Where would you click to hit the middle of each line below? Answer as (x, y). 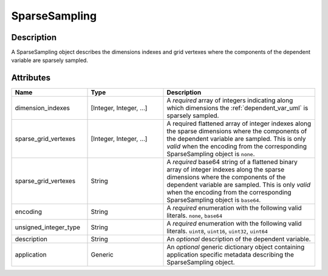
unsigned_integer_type (48, 227)
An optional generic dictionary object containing (236, 247)
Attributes (31, 78)
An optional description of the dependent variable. (239, 239)
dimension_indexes (42, 108)
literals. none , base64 (195, 216)
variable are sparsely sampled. (50, 60)
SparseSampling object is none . (211, 154)
